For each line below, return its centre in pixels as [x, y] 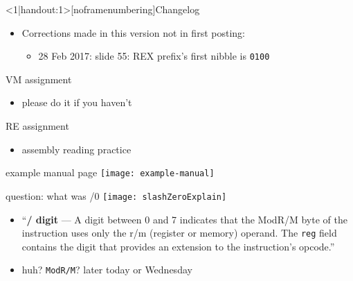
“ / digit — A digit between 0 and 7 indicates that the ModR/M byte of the [184, 219]
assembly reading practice [76, 149]
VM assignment [39, 79]
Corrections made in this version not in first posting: [133, 32]
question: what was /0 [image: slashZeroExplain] [116, 195]
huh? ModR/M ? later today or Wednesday [107, 270]
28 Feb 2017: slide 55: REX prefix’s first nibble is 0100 [154, 56]
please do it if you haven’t [77, 102]
